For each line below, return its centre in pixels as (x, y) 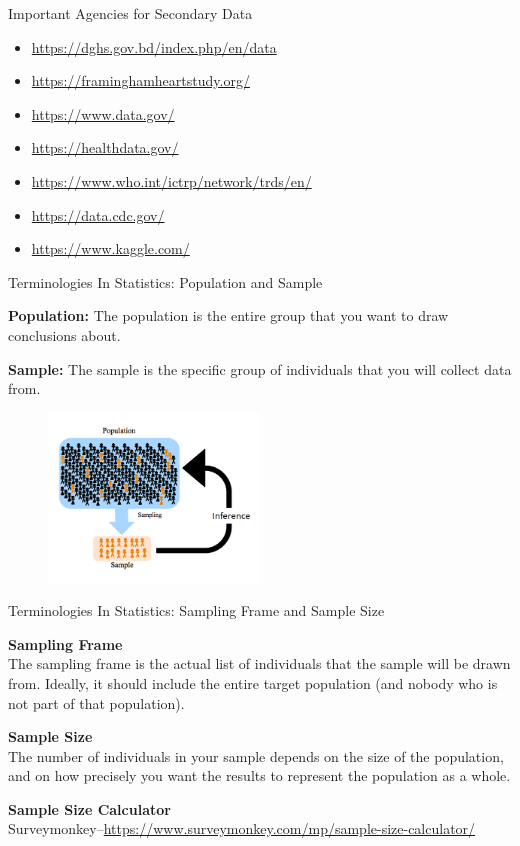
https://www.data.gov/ (103, 113)
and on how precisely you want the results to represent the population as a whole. (259, 775)
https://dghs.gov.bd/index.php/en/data (154, 46)
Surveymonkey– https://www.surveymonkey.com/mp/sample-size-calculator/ (242, 828)
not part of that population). (96, 702)
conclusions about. (64, 334)
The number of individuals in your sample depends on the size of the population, (256, 755)
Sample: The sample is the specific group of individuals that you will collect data (260, 368)
